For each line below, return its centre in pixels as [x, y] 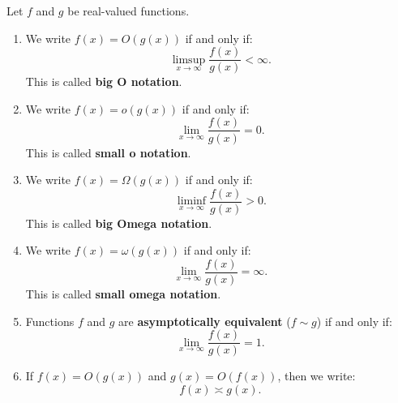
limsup [189, 60]
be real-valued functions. [128, 11]
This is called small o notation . [108, 152]
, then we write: [317, 376]
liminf [192, 201]
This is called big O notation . [104, 81]
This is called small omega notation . [123, 294]
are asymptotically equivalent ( [205, 321]
